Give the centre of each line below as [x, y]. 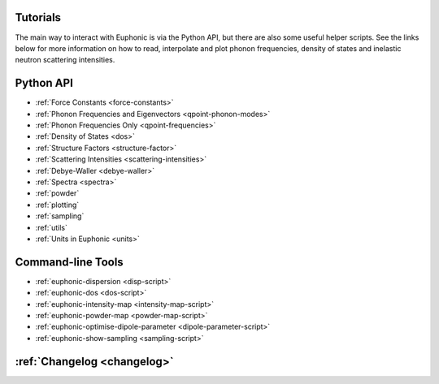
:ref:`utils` [52, 227]
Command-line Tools [69, 262]
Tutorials [38, 17]
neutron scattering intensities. [65, 60]
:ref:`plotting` [57, 205]
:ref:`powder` [57, 193]
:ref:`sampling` [60, 216]
